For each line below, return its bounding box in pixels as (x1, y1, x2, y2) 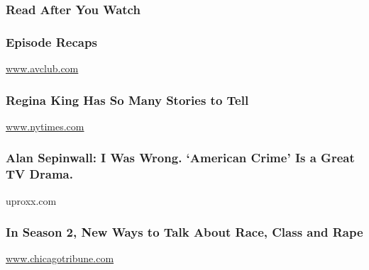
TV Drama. (6, 165, 73, 183)
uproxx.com (6, 193, 57, 208)
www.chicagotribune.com (6, 251, 114, 266)
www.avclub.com (6, 61, 79, 76)
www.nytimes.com (6, 118, 84, 133)
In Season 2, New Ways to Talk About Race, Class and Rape (6, 223, 363, 241)
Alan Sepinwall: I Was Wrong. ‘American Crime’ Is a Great (6, 149, 355, 167)
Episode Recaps (6, 33, 97, 50)
